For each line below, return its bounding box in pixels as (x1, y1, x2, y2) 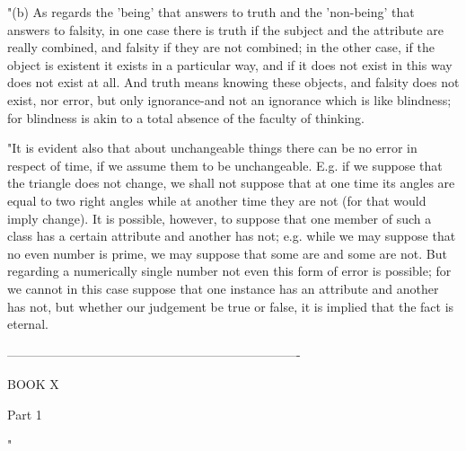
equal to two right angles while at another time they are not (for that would (7, 190, 426, 209)
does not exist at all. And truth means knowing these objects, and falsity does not (7, 73, 460, 92)
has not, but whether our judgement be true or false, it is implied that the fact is (7, 296, 454, 315)
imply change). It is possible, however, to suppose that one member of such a (7, 208, 432, 227)
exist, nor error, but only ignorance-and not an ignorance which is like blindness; (7, 90, 452, 109)
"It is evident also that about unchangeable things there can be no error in (7, 138, 418, 157)
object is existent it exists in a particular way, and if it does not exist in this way (7, 55, 453, 74)
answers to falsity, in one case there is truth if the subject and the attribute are (7, 20, 444, 39)
